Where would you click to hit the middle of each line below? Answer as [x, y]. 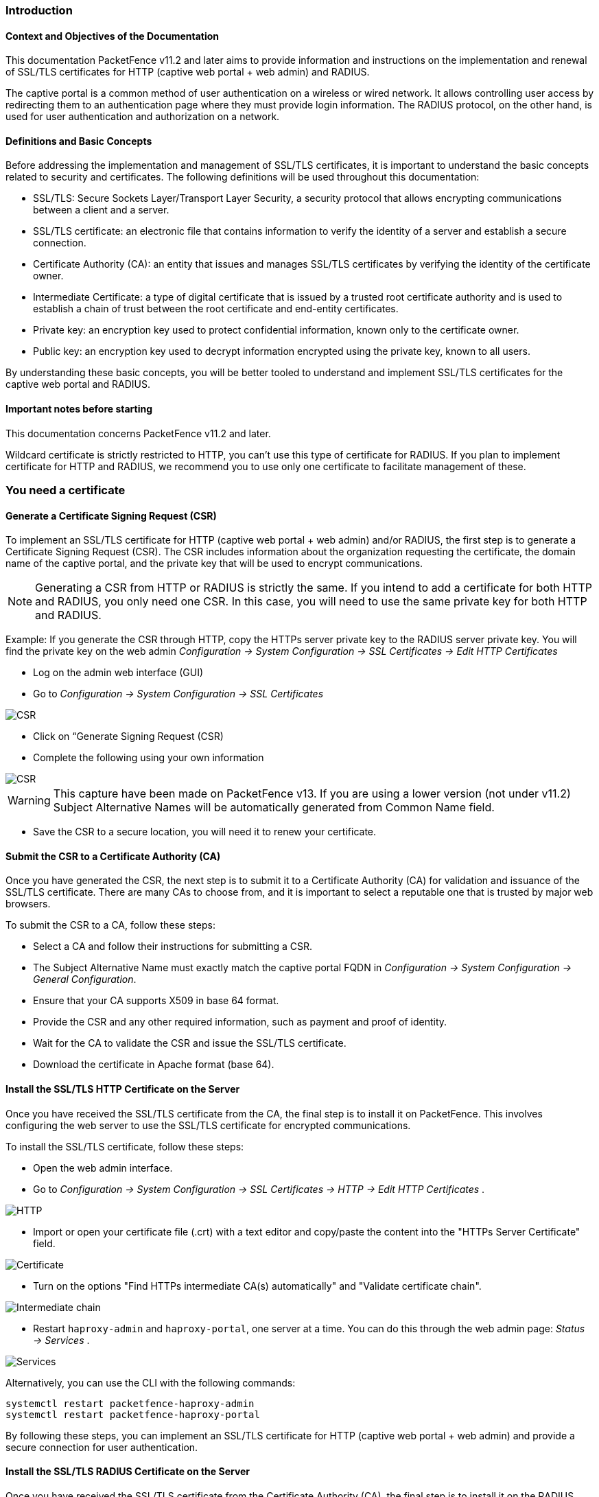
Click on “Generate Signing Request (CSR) [128, 736]
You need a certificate [66, 490]
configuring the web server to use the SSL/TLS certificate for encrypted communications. [208, 1125]
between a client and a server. [101, 210]
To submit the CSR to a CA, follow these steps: [110, 925]
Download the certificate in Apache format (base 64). [154, 1065]
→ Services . [61, 1340]
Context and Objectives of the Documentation [113, 36]
